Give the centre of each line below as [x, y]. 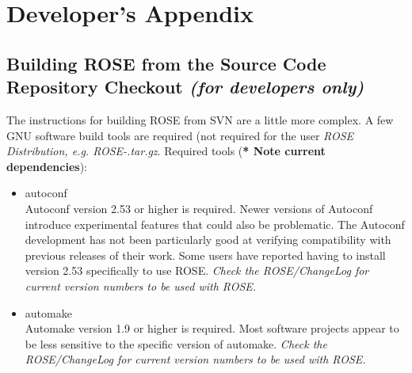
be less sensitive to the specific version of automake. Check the [176, 343]
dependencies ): [47, 166]
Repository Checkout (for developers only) [185, 87]
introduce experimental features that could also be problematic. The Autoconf [215, 224]
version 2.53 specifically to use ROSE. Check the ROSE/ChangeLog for [197, 270]
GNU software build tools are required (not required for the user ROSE [180, 135]
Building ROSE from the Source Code [166, 63]
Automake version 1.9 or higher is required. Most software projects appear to [212, 328]
